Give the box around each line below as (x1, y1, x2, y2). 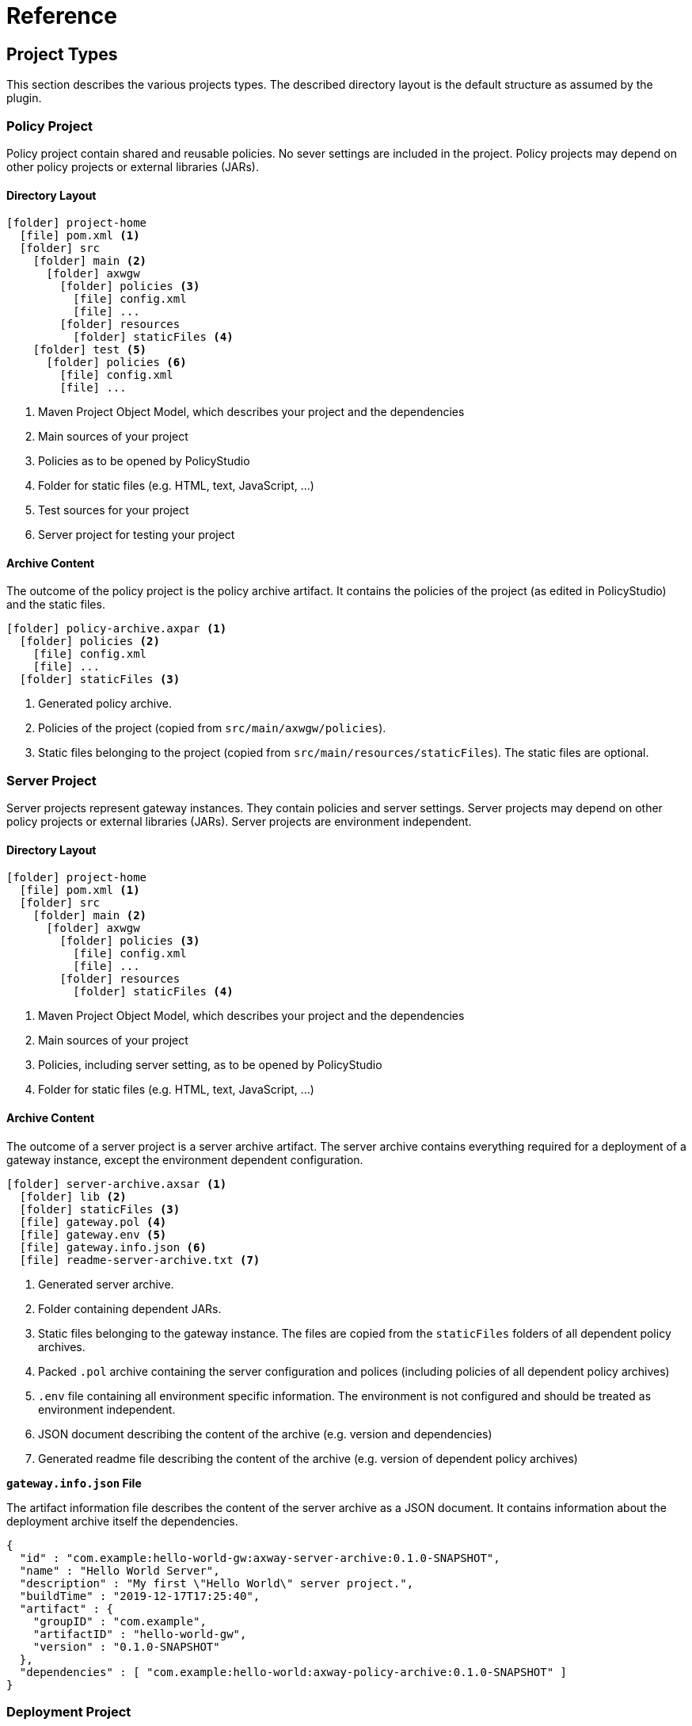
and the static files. (6, 598, 105, 612)
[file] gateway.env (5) (19, 1228, 167, 1241)
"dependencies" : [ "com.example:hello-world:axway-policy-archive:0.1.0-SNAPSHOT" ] (19, 1665, 568, 1678)
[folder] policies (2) (19, 635, 160, 648)
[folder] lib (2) (19, 1189, 127, 1203)
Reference (6, 2, 117, 29)
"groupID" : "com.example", (32, 1614, 207, 1628)
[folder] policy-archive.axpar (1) (6, 622, 227, 636)
